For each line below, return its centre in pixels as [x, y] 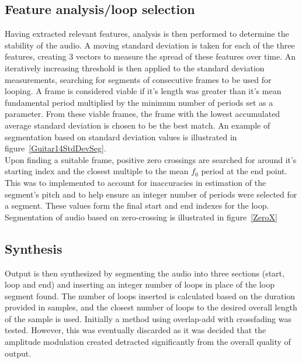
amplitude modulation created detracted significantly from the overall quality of [148, 342]
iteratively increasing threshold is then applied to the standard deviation [135, 68]
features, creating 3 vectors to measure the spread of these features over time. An [150, 56]
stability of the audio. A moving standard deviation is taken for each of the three [150, 45]
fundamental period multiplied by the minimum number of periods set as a [139, 102]
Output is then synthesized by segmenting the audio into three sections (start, [145, 273]
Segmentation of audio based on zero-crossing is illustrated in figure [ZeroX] [141, 217]
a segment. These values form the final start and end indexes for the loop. [137, 205]
